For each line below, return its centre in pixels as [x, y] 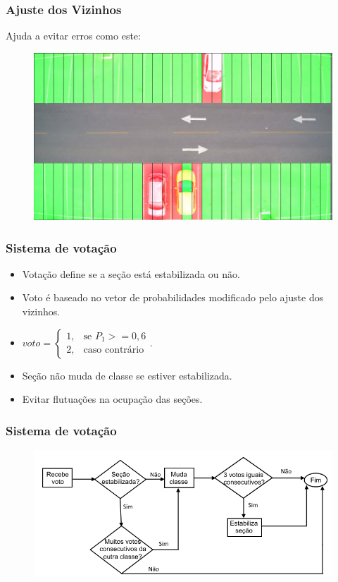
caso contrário [114, 350]
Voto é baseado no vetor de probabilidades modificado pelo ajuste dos [173, 297]
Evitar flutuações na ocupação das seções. [112, 399]
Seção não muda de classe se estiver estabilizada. [127, 375]
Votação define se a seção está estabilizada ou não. [131, 273]
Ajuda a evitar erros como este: [73, 36]
